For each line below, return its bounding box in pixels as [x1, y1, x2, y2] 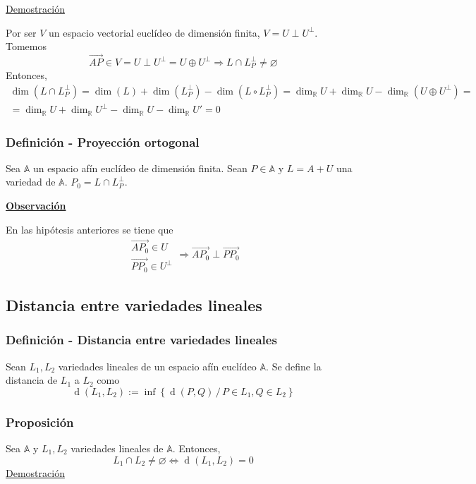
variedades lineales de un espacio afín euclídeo [58, 358, 257, 373]
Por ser [6, 25, 37, 40]
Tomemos [6, 39, 47, 54]
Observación [6, 198, 66, 213]
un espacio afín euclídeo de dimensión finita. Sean [32, 160, 248, 175]
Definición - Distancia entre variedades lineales [6, 331, 277, 349]
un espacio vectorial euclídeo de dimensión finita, [49, 25, 260, 40]
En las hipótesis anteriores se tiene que [6, 222, 173, 236]
